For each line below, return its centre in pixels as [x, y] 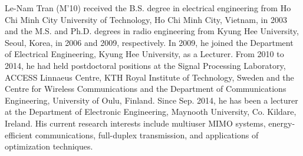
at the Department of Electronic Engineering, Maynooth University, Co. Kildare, [151, 112]
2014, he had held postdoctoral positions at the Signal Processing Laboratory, [145, 65]
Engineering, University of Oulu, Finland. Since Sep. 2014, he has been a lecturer [151, 100]
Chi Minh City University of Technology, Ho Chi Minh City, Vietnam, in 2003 [146, 19]
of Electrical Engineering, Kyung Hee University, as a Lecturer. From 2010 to [144, 54]
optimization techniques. [49, 146]
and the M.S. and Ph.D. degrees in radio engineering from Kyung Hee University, [152, 31]
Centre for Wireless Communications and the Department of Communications [146, 89]
